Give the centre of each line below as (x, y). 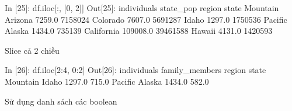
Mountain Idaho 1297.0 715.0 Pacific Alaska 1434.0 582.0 (107, 81)
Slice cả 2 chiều (32, 50)
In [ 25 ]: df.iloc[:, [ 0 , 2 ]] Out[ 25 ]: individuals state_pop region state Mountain (142, 8)
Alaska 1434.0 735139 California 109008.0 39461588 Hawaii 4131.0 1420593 (139, 31)
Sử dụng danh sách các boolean (61, 101)
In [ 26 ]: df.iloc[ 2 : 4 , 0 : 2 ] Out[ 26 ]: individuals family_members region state (135, 70)
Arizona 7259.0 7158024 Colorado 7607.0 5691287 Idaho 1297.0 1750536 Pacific (146, 19)
